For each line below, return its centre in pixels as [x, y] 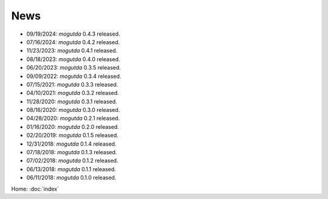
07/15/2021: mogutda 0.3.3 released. [72, 84]
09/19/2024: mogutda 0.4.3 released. [73, 34]
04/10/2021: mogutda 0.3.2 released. [73, 93]
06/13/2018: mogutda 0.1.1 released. [71, 169]
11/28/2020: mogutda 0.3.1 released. [72, 101]
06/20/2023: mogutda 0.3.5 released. [74, 68]
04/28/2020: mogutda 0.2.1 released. [73, 119]
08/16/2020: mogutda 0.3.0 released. [73, 110]
